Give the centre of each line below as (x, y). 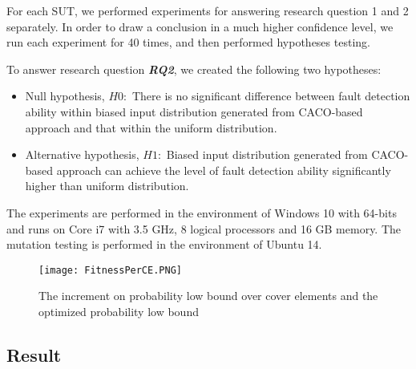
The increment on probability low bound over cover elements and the (208, 296)
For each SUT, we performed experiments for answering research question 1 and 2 (208, 10)
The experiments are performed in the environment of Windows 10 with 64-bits (202, 212)
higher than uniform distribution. (107, 186)
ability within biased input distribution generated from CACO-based (194, 111)
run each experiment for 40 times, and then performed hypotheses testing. (188, 42)
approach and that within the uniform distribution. (151, 127)
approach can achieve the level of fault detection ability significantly (224, 170)
